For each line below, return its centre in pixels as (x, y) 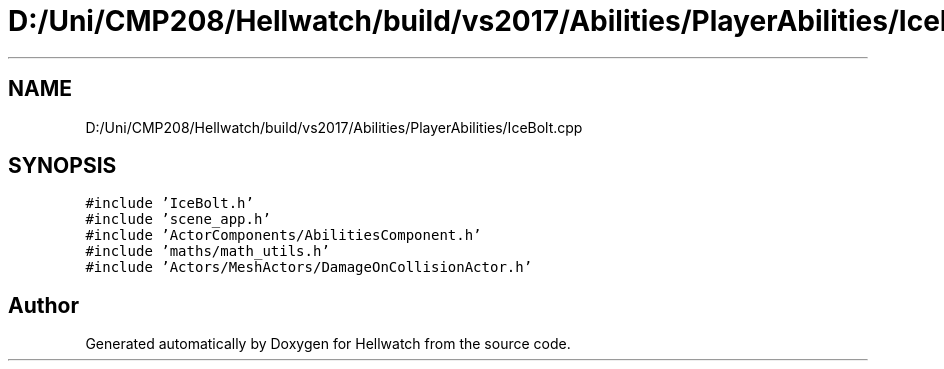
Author (43, 305)
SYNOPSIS (62, 166)
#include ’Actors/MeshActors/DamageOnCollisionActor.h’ (309, 267)
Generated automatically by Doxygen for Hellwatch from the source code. (328, 344)
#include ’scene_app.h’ (178, 219)
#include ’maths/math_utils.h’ (207, 251)
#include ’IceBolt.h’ (169, 203)
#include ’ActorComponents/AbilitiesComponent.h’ (283, 235)
